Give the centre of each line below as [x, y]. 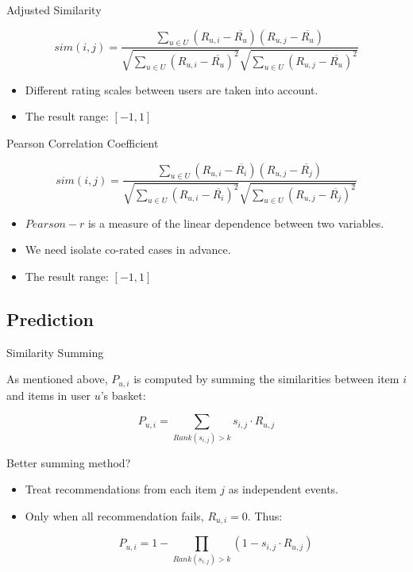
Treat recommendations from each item [121, 489]
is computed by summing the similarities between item [266, 379]
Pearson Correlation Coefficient [83, 143]
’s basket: [123, 395]
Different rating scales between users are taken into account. [172, 89]
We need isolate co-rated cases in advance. [128, 250]
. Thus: [265, 515]
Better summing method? [69, 462]
